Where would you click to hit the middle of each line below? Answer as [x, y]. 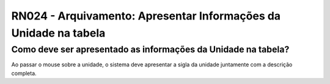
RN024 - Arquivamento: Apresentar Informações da [146, 16]
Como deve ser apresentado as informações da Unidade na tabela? [150, 49]
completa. [24, 73]
